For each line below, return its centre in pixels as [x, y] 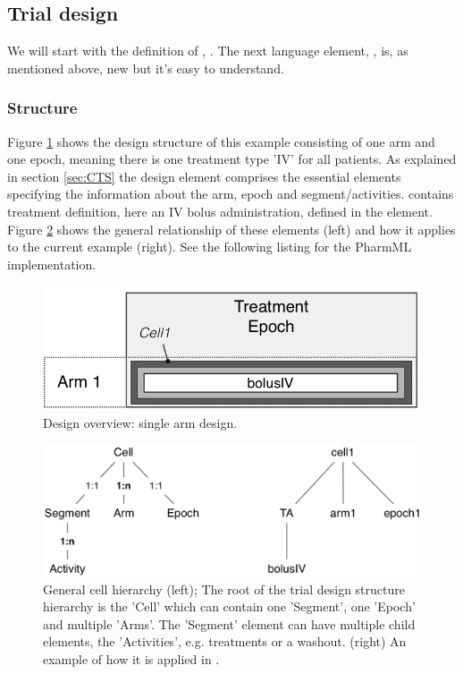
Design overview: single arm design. [140, 422]
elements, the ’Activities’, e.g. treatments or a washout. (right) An [225, 641]
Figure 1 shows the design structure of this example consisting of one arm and [221, 141]
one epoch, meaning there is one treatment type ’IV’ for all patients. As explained [232, 159]
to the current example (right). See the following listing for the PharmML [210, 247]
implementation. [52, 264]
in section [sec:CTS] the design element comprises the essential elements [204, 176]
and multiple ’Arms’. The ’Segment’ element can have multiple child [229, 623]
